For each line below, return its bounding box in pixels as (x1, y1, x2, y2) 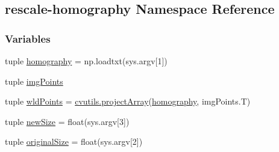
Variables (5, 31, 51, 46)
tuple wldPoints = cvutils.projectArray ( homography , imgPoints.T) (5, 95, 251, 108)
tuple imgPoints (5, 74, 63, 87)
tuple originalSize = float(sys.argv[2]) (5, 135, 143, 148)
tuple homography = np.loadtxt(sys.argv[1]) (5, 55, 168, 67)
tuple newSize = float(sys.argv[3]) (5, 115, 130, 127)
